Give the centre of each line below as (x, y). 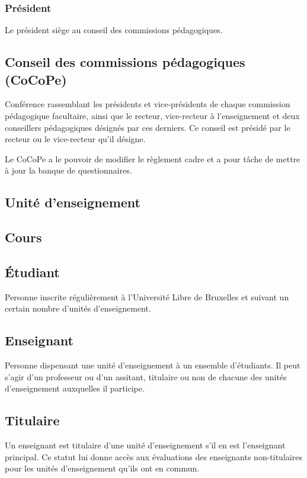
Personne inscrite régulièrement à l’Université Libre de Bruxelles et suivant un (147, 296)
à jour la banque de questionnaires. (68, 170)
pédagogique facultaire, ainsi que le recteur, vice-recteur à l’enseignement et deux (152, 116)
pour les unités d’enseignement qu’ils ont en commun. (102, 468)
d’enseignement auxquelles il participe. (75, 388)
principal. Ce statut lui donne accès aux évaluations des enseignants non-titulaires (153, 456)
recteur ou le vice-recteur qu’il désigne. (75, 139)
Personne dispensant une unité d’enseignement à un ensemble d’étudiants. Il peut (153, 365)
